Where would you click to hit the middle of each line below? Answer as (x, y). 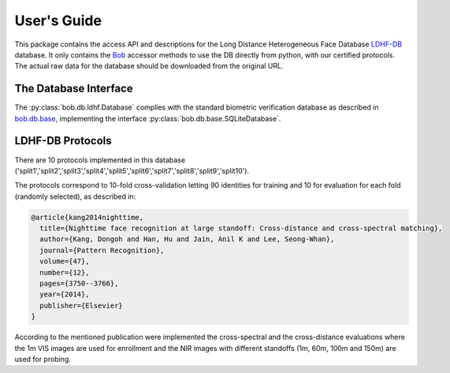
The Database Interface (74, 89)
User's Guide (58, 21)
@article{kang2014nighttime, (87, 217)
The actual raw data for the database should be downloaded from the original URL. (149, 66)
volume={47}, (65, 261)
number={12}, (65, 272)
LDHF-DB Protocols (63, 141)
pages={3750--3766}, (79, 283)
